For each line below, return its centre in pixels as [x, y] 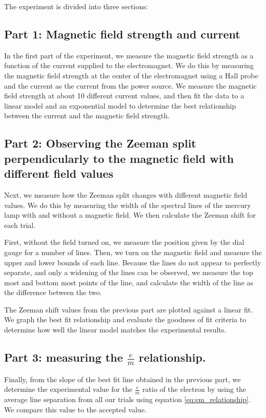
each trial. [20, 225]
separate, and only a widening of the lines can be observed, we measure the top [129, 272]
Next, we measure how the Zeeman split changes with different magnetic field [126, 194]
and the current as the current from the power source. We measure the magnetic [130, 85]
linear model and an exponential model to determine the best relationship [120, 105]
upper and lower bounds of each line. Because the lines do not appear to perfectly [133, 262]
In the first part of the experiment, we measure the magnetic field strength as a [129, 55]
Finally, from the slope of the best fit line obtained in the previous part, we [122, 379]
